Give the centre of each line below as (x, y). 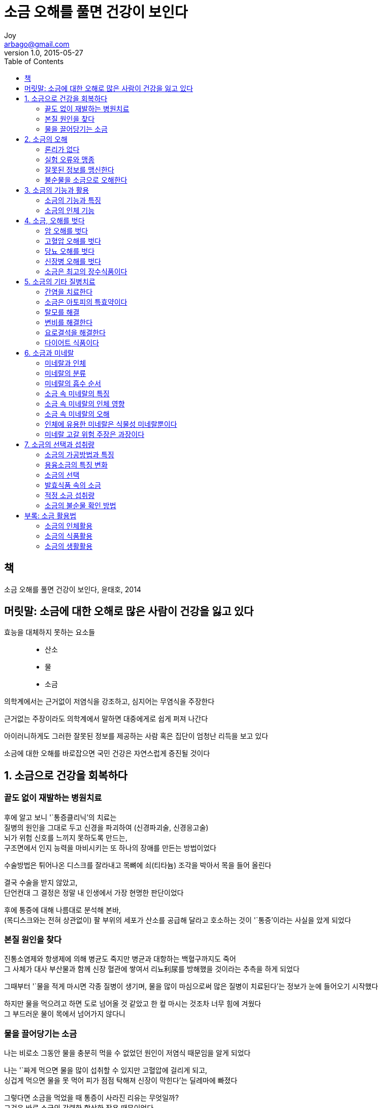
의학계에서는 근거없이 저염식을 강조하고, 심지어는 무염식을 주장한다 (109, 702)
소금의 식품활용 (69, 536)
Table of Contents (34, 61)
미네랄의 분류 (66, 373)
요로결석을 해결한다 (75, 332)
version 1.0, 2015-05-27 (44, 52)
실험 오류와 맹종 (70, 159)
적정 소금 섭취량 (70, 495)
